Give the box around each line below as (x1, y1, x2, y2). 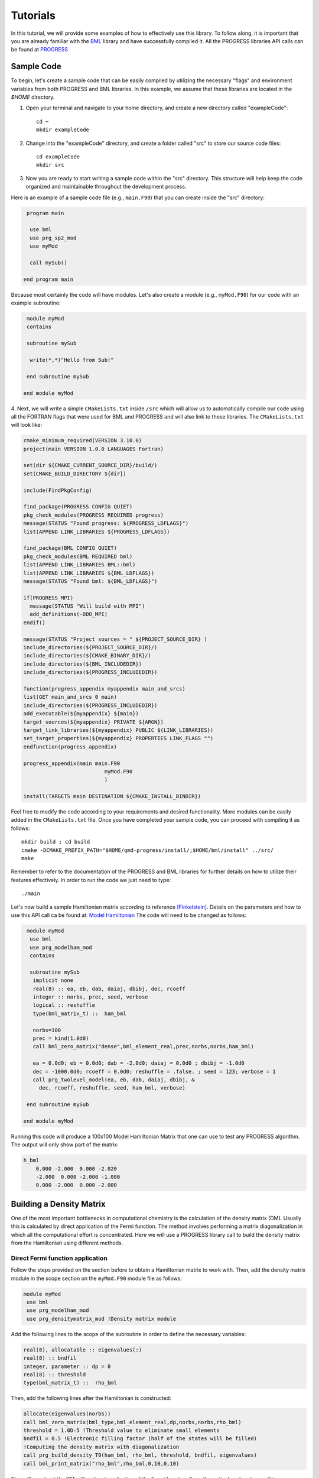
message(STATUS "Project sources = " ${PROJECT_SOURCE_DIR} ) (23, 636, 207, 643)
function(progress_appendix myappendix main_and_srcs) (23, 685, 185, 692)
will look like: (11, 422, 43, 429)
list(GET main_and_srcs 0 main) (23, 693, 118, 701)
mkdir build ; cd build (21, 838, 90, 845)
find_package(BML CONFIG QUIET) (23, 544, 118, 552)
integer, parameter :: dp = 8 (23, 1363, 111, 1370)
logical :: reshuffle (32, 1002, 96, 1009)
